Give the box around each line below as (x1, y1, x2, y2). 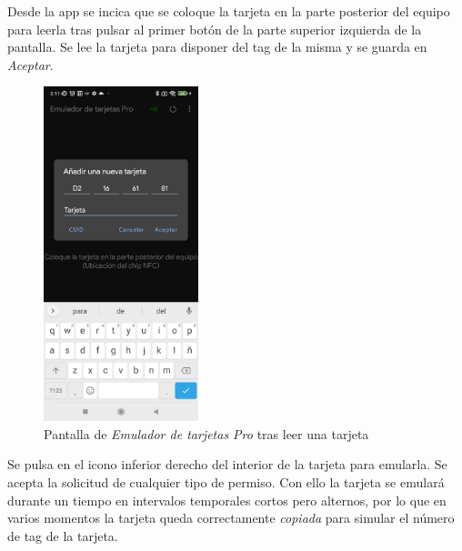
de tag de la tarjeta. (7, 526, 118, 545)
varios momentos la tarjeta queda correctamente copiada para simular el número (7, 508, 455, 527)
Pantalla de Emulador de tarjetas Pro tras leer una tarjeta (44, 424, 369, 443)
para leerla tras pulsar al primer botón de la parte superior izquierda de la (7, 19, 422, 38)
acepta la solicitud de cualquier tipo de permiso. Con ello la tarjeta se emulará (7, 473, 445, 492)
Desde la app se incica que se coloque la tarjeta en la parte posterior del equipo (7, 2, 450, 20)
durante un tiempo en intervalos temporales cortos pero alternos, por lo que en (7, 490, 447, 509)
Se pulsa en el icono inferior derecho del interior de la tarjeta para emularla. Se (7, 455, 447, 474)
